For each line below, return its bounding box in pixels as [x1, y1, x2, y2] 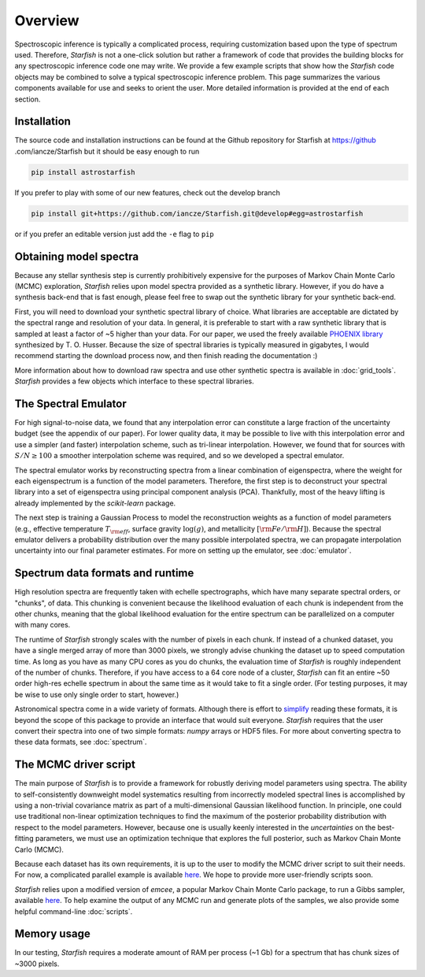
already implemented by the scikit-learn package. [14, 498, 176, 508]
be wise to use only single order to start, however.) [14, 690, 179, 699]
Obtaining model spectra [14, 250, 139, 263]
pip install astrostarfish [31, 168, 135, 176]
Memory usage [14, 927, 91, 941]
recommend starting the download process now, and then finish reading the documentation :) [14, 351, 318, 361]
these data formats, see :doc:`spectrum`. [14, 737, 147, 747]
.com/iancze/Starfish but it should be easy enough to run [14, 146, 200, 156]
